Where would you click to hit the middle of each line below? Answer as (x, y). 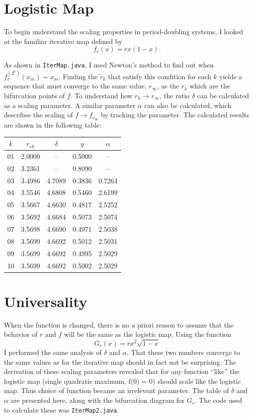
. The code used (218, 400)
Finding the (80, 76)
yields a (231, 76)
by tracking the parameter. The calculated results (175, 115)
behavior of (21, 334)
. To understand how (102, 95)
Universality (46, 301)
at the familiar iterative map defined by (63, 41)
